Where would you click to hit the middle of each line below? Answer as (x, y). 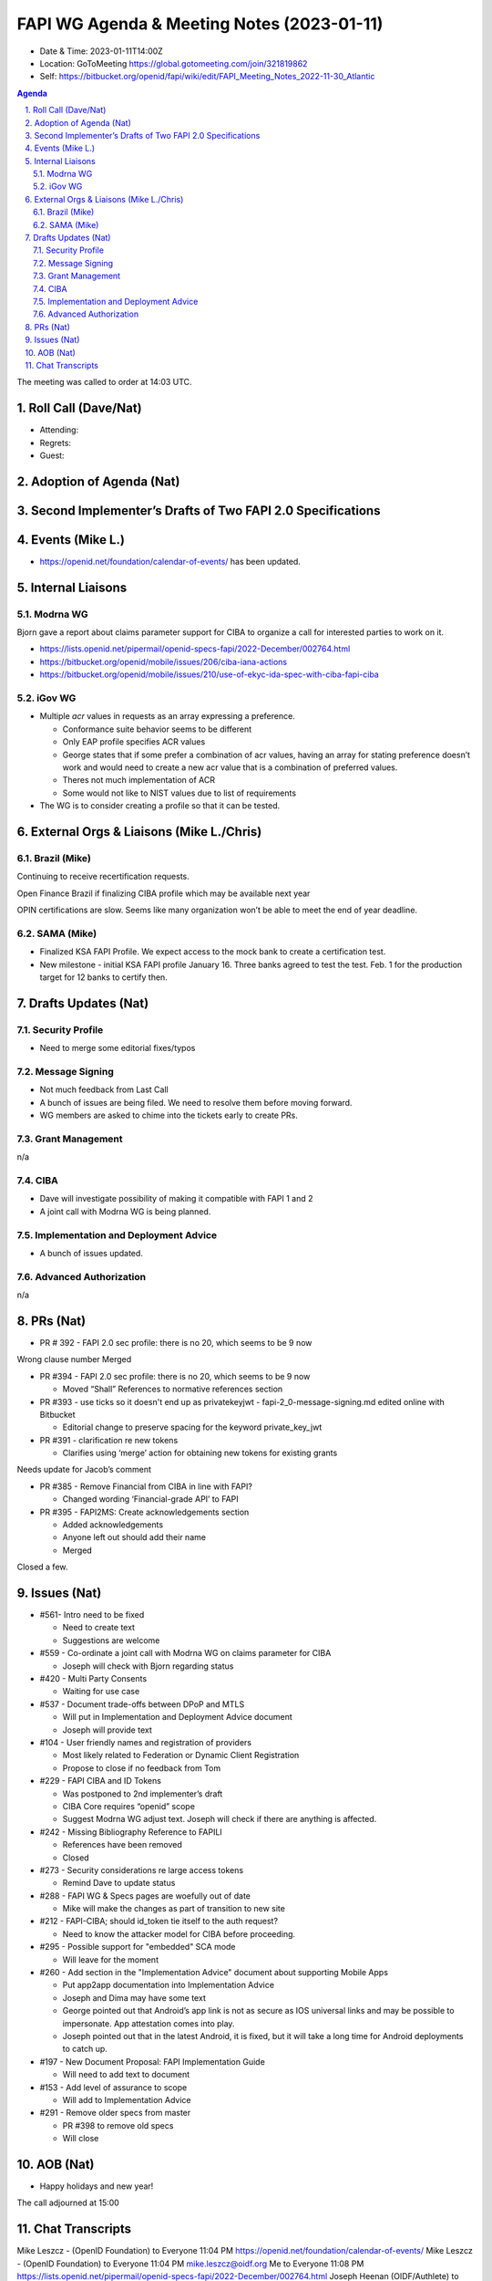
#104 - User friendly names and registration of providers (146, 1742)
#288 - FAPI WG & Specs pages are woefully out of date (145, 1896)
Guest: (52, 455)
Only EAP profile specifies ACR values (134, 742)
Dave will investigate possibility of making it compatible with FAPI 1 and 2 (176, 1199)
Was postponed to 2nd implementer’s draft (143, 1794)
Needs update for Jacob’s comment (84, 1470)
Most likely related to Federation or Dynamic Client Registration (181, 1755)
